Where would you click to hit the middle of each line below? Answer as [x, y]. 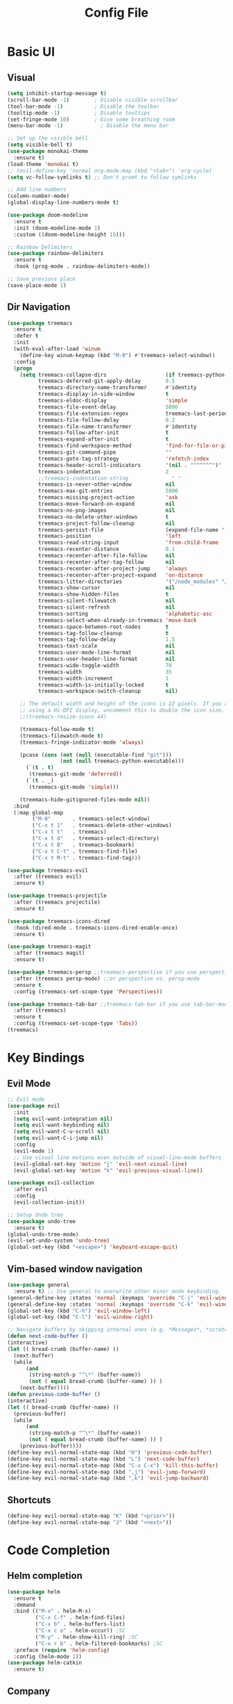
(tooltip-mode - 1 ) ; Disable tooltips [79, 113]
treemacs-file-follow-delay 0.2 [106, 420]
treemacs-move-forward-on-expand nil [106, 504]
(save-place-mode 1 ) [37, 285]
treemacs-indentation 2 [103, 472]
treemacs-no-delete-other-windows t [103, 517]
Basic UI [31, 52]
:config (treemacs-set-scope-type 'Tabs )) [76, 1024]
